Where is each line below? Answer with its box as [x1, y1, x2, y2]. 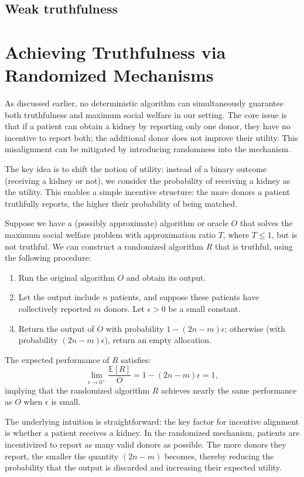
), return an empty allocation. [104, 334, 211, 346]
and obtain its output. [126, 271, 206, 283]
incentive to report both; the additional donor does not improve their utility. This [5, 131, 298, 143]
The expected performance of [5, 353, 110, 365]
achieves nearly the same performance [161, 384, 297, 396]
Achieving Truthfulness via [5, 39, 226, 63]
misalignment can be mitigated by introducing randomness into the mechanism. [5, 143, 291, 155]
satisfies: [121, 353, 151, 365]
